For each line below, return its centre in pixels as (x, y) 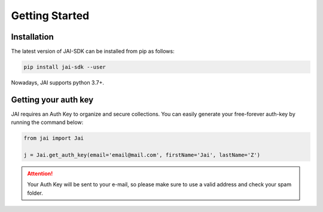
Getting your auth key (52, 100)
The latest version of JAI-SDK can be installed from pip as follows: (93, 52)
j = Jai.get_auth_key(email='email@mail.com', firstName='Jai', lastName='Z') (142, 155)
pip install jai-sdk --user (65, 67)
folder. (35, 193)
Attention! (40, 174)
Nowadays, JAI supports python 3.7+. (58, 83)
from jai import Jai (54, 138)
